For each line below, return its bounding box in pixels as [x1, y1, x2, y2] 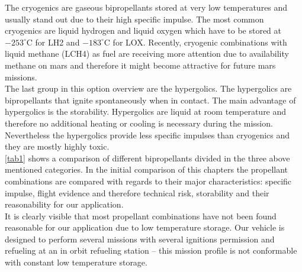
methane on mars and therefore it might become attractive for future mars [5, 59, 276, 71]
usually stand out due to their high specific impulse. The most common [5, 12, 264, 25]
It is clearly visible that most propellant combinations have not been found [5, 209, 277, 222]
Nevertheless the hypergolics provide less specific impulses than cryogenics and [5, 128, 290, 141]
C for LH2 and [26, 35, 80, 48]
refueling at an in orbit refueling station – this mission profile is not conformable [5, 244, 297, 257]
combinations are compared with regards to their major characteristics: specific [5, 174, 292, 187]
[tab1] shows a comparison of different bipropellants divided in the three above [5, 151, 290, 164]
